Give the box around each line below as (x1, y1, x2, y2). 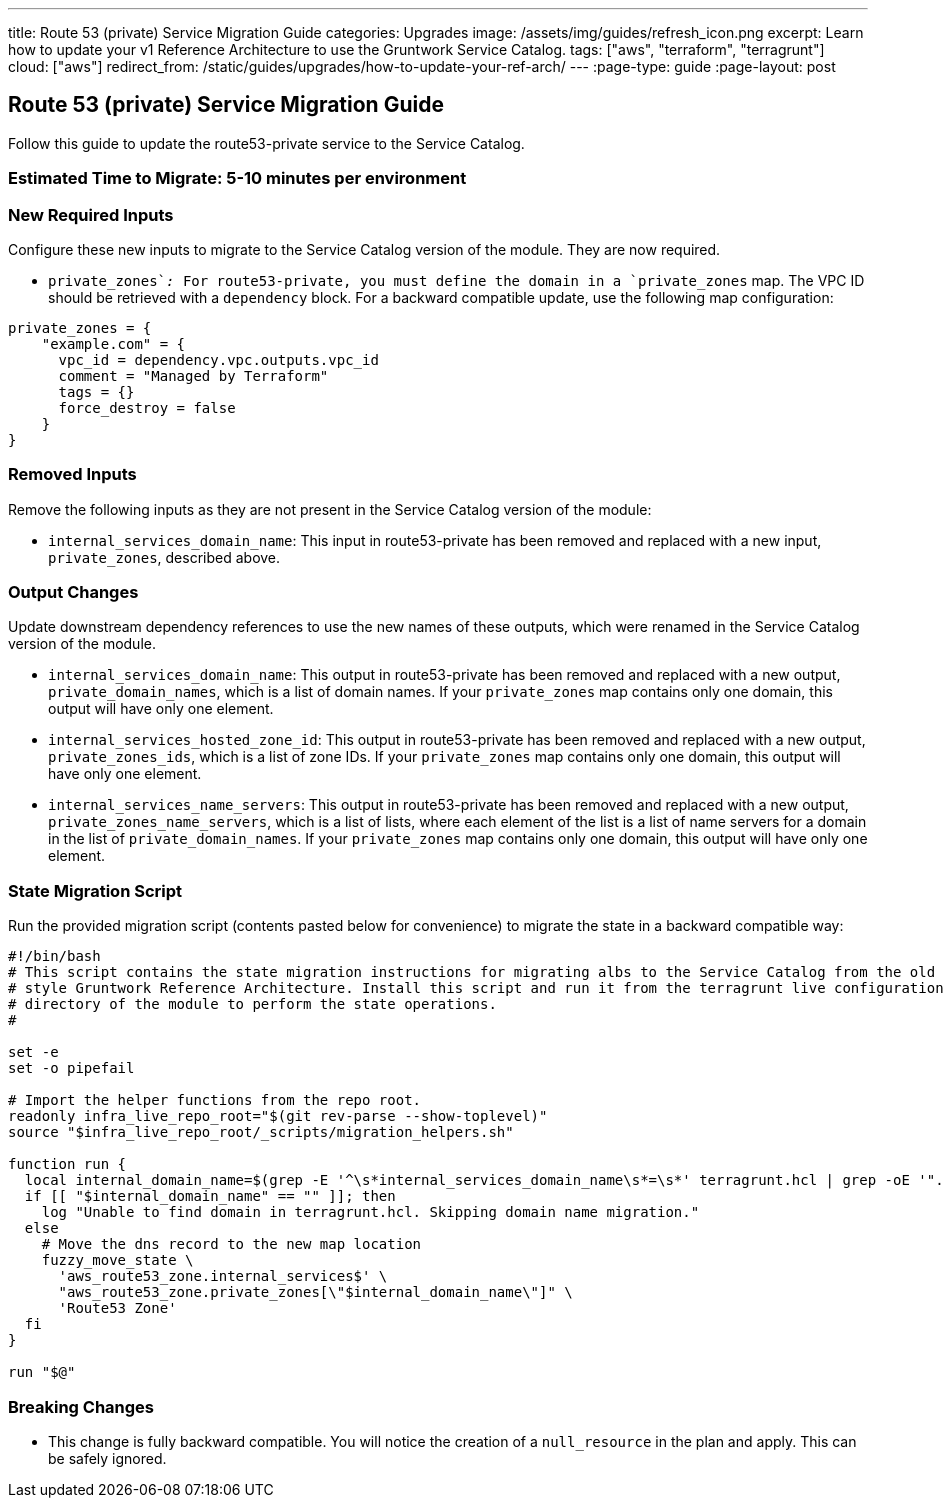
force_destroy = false (58, 399, 236, 416)
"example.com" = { (41, 335, 186, 352)
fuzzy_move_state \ (41, 1252, 194, 1269)
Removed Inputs (8, 464, 137, 485)
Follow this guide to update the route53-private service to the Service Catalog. (8, 134, 525, 152)
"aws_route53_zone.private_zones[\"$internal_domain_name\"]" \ (58, 1284, 573, 1301)
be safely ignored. (48, 1449, 167, 1467)
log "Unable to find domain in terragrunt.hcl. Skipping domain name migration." (41, 1204, 700, 1221)
